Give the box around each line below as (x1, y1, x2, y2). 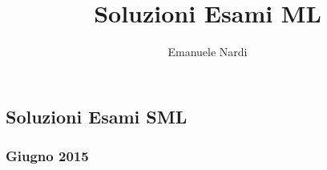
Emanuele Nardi (168, 43, 248, 60)
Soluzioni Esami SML (6, 103, 188, 128)
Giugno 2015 (6, 146, 89, 166)
